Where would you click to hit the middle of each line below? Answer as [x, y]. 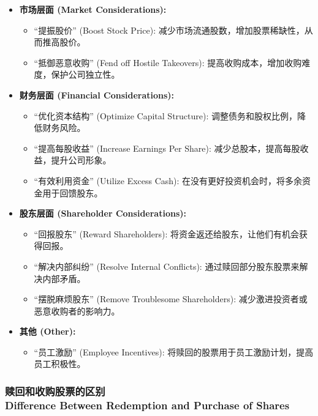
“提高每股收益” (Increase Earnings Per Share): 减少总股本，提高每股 [167, 148]
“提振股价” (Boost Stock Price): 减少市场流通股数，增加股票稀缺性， [169, 30]
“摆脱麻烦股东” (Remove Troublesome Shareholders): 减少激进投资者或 [171, 299]
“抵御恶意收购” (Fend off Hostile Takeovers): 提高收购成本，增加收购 [168, 62]
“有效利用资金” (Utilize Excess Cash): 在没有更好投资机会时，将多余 [168, 180]
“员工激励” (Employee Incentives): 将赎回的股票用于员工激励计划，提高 [174, 351]
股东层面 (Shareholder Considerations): [103, 213]
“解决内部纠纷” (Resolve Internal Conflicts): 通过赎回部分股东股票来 [167, 266]
